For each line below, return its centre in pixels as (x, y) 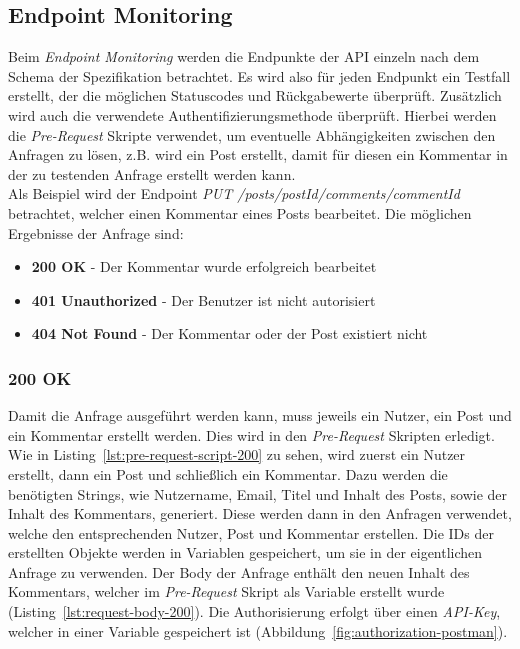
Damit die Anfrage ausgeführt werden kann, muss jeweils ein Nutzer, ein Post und (260, 415)
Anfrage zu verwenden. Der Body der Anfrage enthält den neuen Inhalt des (239, 571)
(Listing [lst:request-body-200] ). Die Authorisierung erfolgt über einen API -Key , (254, 611)
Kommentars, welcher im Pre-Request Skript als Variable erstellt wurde (226, 591)
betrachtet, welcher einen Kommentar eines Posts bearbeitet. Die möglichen (240, 212)
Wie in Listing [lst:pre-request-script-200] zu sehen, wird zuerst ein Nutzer (237, 454)
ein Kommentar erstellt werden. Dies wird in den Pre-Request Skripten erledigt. (251, 434)
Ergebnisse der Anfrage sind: (96, 232)
